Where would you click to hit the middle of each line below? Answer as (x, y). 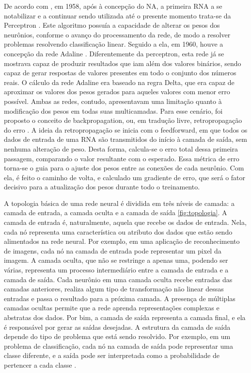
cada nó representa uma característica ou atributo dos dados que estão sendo (118, 231)
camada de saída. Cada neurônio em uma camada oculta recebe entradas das (118, 279)
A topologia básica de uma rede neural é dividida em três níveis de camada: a (119, 203)
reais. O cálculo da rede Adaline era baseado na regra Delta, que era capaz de (119, 82)
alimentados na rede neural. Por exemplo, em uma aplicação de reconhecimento (122, 241)
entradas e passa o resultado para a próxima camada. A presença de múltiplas (120, 298)
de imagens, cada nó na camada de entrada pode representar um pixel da (113, 250)
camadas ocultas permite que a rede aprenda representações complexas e (112, 308)
